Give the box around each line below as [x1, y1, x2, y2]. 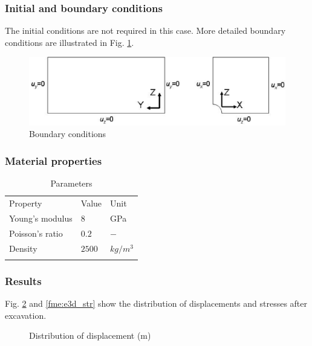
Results [5, 273, 42, 288]
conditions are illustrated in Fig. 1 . [5, 36, 134, 48]
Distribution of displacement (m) [29, 329, 151, 342]
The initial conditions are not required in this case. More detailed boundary [5, 24, 286, 37]
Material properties [5, 153, 102, 168]
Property [9, 197, 42, 210]
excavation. [5, 309, 47, 321]
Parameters [50, 177, 93, 190]
